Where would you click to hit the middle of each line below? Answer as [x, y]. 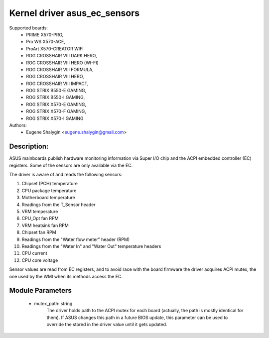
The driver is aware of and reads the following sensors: [66, 175]
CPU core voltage [40, 260]
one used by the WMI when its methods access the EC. [66, 276]
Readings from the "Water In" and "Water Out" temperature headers [91, 246]
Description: [29, 147]
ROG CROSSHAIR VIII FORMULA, [60, 69]
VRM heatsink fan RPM [45, 225]
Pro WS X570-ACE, [46, 42]
